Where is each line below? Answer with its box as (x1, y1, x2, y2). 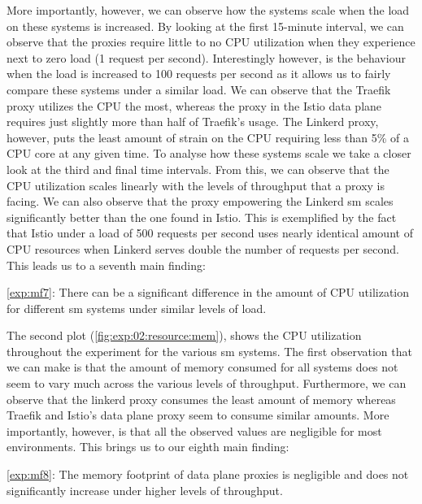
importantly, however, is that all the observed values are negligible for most (7, 422, 382, 439)
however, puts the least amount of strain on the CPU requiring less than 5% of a (7, 128, 409, 146)
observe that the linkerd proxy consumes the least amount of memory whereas (7, 390, 396, 407)
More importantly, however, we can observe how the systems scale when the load (7, 2, 410, 18)
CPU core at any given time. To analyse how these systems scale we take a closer (7, 145, 411, 162)
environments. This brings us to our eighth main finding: (7, 438, 289, 455)
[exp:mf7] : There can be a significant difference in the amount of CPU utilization (7, 284, 410, 301)
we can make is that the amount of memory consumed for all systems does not (7, 358, 398, 376)
